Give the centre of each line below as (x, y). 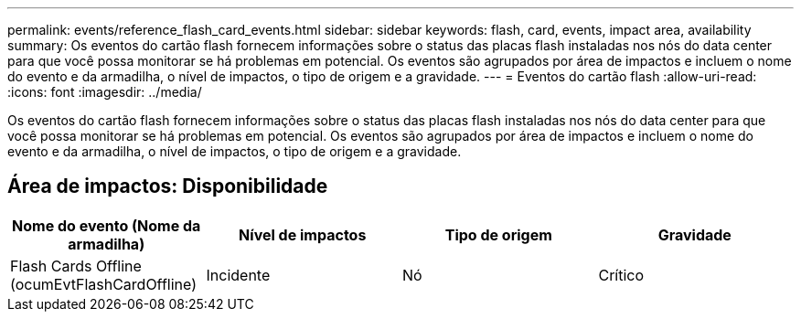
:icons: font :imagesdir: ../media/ (105, 92)
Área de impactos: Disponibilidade (168, 186)
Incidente (238, 275)
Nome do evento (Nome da (107, 225)
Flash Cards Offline (76, 266)
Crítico (621, 275)
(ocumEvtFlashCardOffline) (104, 284)
